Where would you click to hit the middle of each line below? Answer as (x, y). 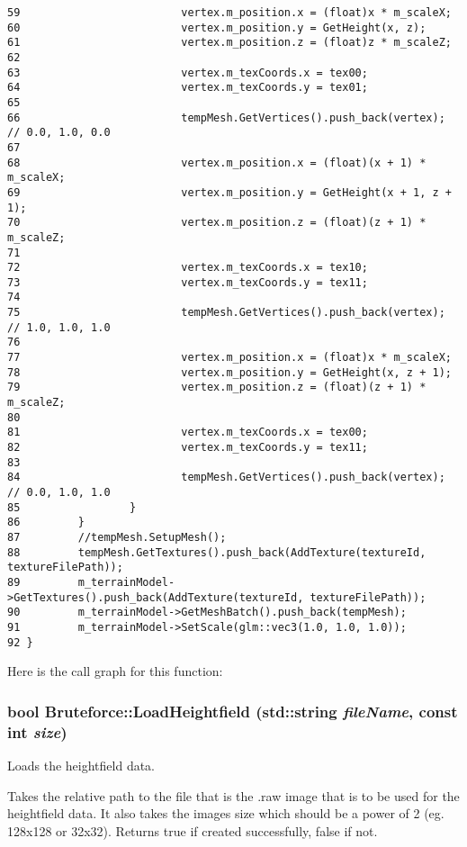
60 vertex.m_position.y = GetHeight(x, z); (217, 27)
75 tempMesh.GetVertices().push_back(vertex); (226, 313)
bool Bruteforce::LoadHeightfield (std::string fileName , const (233, 711)
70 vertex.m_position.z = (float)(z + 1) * (217, 223)
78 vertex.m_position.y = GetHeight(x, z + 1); (229, 372)
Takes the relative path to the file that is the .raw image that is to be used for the (233, 795)
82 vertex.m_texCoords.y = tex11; (188, 448)
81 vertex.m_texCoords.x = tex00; (188, 433)
